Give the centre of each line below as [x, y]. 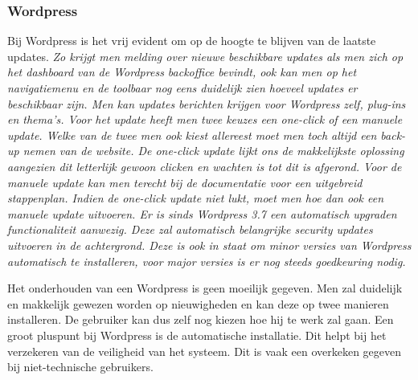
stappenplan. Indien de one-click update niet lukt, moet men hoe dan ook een [196, 198]
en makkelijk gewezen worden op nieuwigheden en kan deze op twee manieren [198, 303]
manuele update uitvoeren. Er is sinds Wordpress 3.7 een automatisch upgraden [202, 213]
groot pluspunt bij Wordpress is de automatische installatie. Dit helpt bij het [197, 335]
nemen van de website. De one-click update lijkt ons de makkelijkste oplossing [213, 151]
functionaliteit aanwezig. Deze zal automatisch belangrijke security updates [190, 229]
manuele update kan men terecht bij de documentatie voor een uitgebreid [185, 182]
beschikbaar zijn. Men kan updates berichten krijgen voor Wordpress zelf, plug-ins [207, 103]
